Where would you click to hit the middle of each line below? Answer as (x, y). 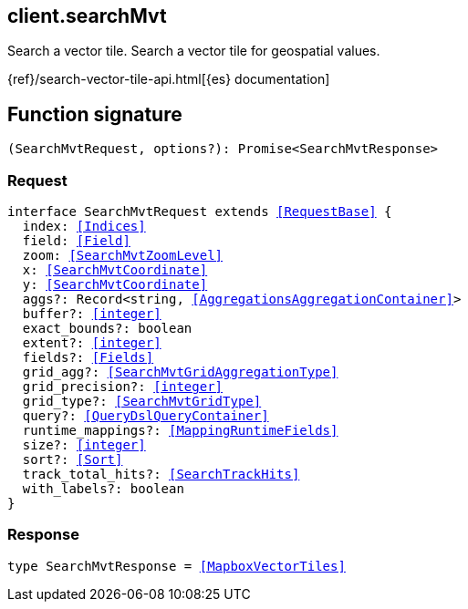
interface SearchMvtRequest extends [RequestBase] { (200, 212)
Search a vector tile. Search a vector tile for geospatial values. (194, 51)
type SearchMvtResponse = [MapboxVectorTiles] (177, 566)
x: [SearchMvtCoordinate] (115, 270)
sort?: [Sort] (73, 460)
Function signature (95, 114)
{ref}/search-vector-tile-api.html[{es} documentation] (169, 79)
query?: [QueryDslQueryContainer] (146, 416)
